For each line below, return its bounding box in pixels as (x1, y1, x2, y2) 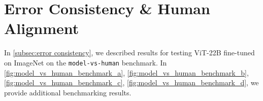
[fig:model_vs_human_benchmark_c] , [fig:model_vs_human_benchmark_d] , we (4, 77, 259, 88)
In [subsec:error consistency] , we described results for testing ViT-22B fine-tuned (4, 47, 255, 58)
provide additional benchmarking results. (4, 87, 131, 97)
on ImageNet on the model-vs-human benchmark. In (4, 57, 167, 68)
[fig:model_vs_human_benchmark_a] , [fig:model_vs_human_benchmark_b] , (4, 67, 249, 78)
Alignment (4, 18, 79, 39)
